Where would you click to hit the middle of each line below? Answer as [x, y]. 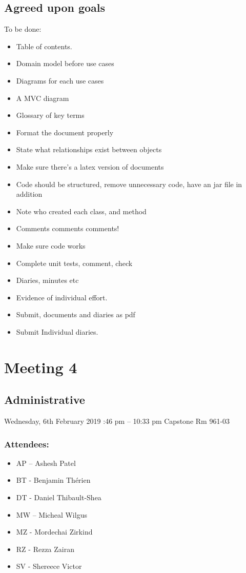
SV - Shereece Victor [49, 566]
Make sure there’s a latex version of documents [90, 166]
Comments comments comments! [68, 228]
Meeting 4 [41, 367]
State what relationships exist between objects [89, 149]
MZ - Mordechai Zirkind [54, 532]
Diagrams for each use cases [60, 80]
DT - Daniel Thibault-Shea [59, 497]
